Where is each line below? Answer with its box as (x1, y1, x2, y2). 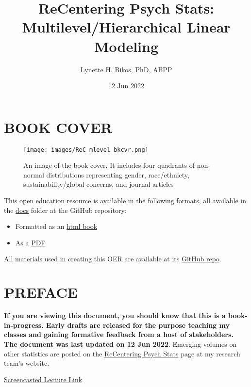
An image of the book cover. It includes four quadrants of (23, 160, 195, 170)
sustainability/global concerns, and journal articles (23, 179, 174, 189)
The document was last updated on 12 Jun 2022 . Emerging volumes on (4, 339, 237, 349)
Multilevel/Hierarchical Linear (22, 17, 231, 37)
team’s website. (4, 358, 50, 368)
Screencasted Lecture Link (4, 374, 83, 384)
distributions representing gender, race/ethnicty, (46, 169, 189, 179)
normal (23, 169, 44, 179)
